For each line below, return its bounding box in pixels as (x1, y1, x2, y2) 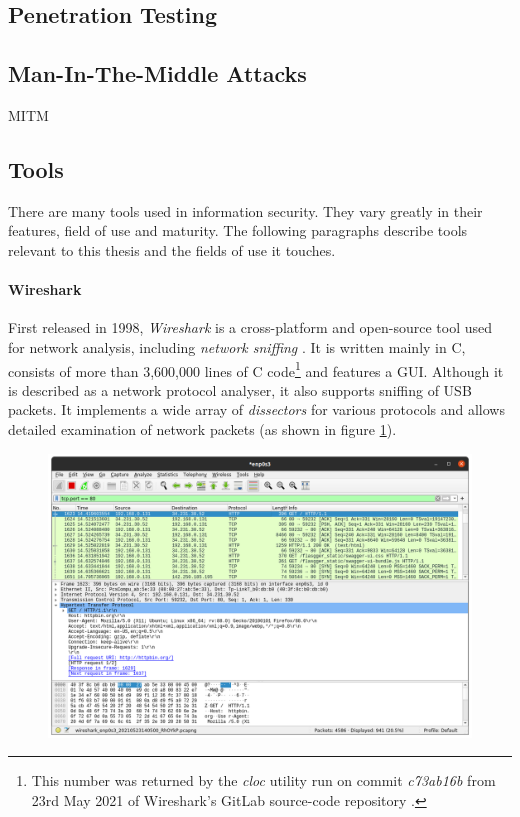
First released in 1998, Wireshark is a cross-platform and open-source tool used (8, 317, 492, 338)
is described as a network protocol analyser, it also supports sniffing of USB (8, 379, 472, 400)
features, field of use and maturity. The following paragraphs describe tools (8, 220, 468, 241)
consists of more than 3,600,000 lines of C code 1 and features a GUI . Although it (8, 357, 504, 381)
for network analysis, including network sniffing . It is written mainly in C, (8, 336, 466, 357)
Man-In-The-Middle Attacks (8, 58, 307, 89)
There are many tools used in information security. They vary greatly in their (8, 200, 483, 221)
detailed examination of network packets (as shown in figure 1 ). (8, 418, 397, 439)
